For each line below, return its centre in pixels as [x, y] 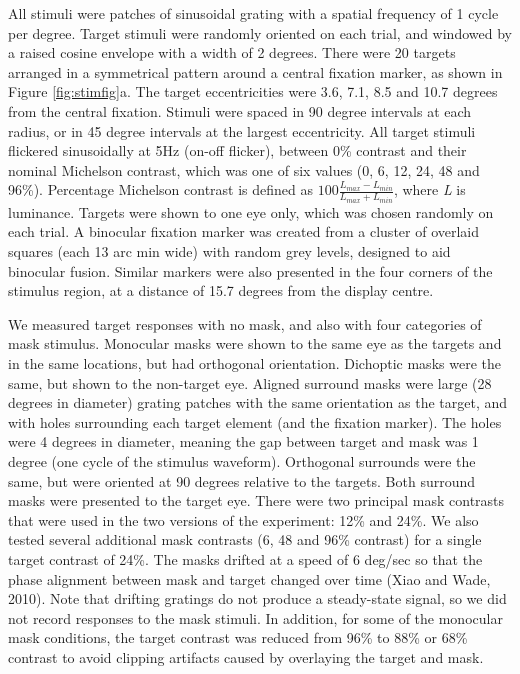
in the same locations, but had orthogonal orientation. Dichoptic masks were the [254, 362]
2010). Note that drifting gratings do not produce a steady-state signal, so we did [257, 598]
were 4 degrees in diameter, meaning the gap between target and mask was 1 [243, 441]
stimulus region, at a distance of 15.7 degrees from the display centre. [221, 290]
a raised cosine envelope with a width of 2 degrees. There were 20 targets [232, 52]
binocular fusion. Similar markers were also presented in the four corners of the [250, 270]
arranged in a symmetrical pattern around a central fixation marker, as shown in [255, 71]
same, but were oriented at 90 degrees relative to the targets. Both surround [242, 480]
